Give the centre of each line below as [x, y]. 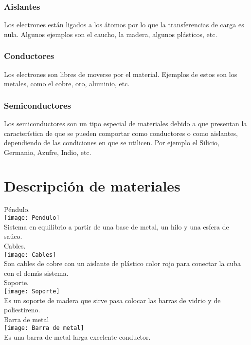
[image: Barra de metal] [44, 328]
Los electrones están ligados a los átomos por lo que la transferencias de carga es [124, 25]
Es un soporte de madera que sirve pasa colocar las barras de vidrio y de [112, 300]
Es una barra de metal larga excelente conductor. [77, 337]
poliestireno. [22, 310]
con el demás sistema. [36, 273]
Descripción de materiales [92, 185]
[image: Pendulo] [32, 218]
